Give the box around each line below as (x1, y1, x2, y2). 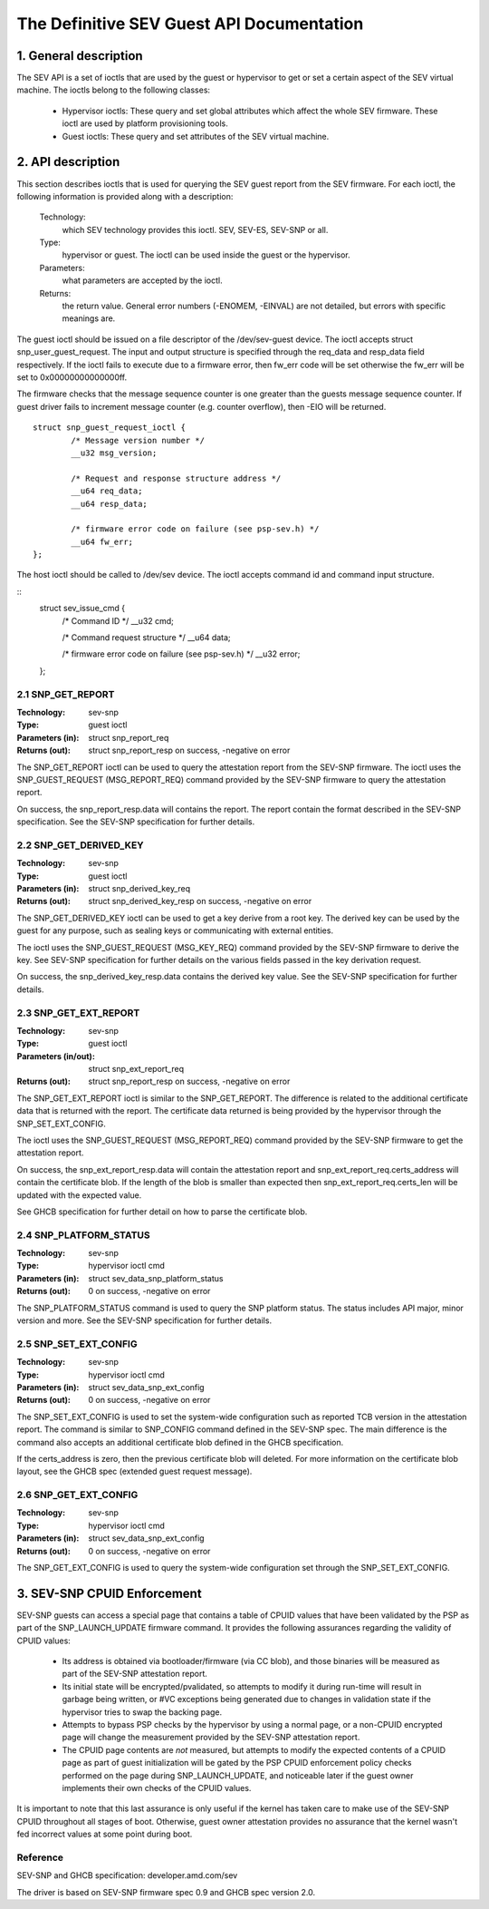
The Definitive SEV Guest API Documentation (16, 14, 364, 34)
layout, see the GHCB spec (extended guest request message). (16, 1466, 253, 1477)
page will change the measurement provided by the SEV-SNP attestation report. (62, 1732, 360, 1743)
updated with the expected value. (16, 1189, 142, 1201)
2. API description (16, 154, 120, 170)
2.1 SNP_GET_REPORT (16, 687, 115, 700)
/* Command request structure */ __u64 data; (62, 632, 231, 643)
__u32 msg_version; (71, 447, 158, 458)
